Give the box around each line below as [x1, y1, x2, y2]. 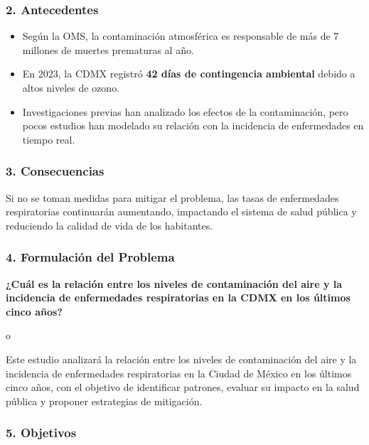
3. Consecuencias [6, 162, 105, 180]
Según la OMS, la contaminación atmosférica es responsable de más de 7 [22, 28, 339, 43]
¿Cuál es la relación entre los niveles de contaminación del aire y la [6, 276, 343, 291]
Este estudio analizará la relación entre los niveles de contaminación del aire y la [6, 351, 357, 366]
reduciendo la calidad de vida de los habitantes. [6, 218, 213, 232]
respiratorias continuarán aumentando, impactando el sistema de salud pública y [6, 204, 357, 219]
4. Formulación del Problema [6, 248, 175, 266]
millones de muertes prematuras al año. [22, 42, 194, 57]
